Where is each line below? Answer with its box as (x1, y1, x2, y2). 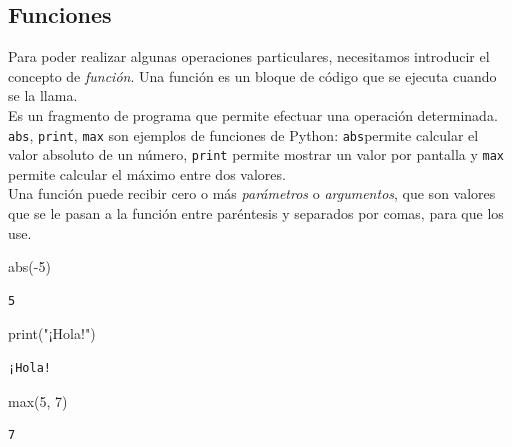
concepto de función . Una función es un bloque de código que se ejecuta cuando (8, 65, 497, 86)
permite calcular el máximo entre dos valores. (8, 163, 286, 184)
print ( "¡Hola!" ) (8, 323, 96, 344)
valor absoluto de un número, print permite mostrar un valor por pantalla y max (8, 144, 505, 165)
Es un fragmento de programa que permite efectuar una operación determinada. (8, 104, 498, 125)
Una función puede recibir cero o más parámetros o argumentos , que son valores (8, 183, 496, 204)
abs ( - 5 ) (8, 256, 51, 277)
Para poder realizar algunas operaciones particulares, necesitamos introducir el (8, 46, 490, 67)
